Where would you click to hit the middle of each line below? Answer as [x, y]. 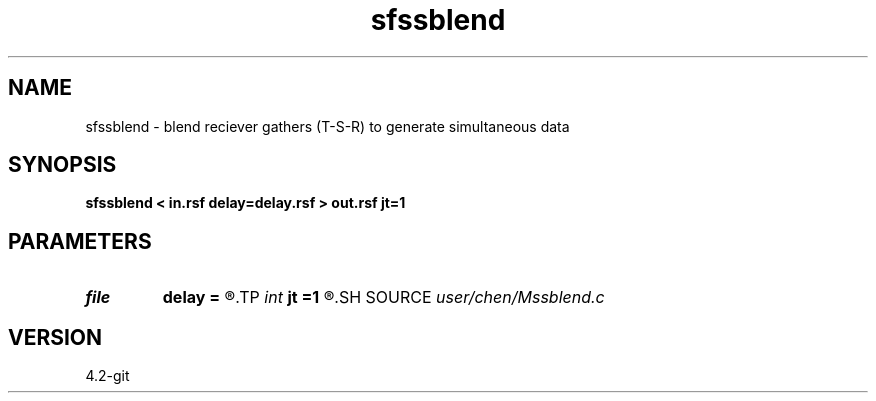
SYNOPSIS [62, 165]
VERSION [55, 337]
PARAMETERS [80, 241]
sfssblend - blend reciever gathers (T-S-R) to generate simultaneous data [327, 126]
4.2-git [107, 376]
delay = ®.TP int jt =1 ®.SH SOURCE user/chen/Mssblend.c [383, 297]
